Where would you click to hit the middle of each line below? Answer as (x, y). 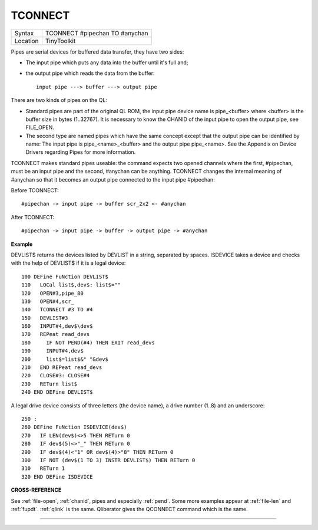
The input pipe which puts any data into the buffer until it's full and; (107, 62)
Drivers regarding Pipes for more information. (81, 152)
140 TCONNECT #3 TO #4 (57, 310)
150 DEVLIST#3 (45, 318)
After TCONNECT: (33, 217)
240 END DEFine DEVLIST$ (57, 392)
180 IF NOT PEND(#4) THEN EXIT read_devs (88, 343)
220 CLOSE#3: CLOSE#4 (56, 376)
